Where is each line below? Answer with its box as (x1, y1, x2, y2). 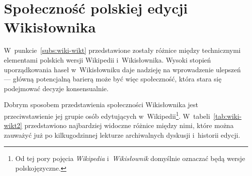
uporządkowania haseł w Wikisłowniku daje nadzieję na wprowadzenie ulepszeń (4, 64, 241, 74)
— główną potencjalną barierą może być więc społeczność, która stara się (4, 74, 221, 84)
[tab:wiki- (213, 111, 242, 121)
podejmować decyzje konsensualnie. (4, 83, 109, 93)
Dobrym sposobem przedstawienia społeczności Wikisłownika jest (4, 99, 199, 110)
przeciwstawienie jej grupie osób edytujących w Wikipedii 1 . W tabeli (4, 109, 210, 121)
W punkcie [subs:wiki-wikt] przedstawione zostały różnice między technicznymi (4, 45, 241, 55)
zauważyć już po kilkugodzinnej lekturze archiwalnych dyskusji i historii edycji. (4, 129, 240, 140)
